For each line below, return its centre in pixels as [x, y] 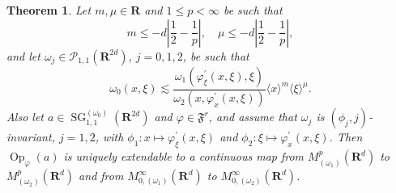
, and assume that [253, 117]
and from [101, 176]
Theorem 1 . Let [49, 10]
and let [23, 55]
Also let [26, 117]
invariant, [31, 137]
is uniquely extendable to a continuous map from [184, 156]
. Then [346, 137]
